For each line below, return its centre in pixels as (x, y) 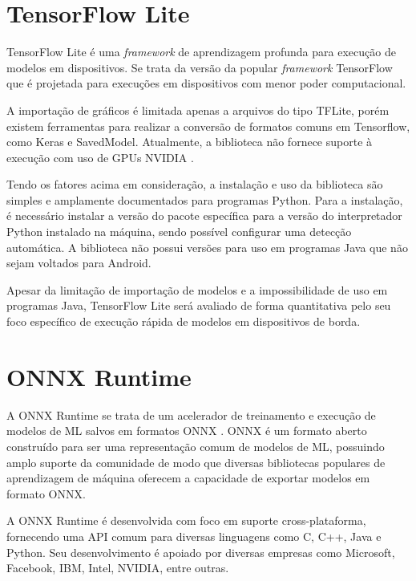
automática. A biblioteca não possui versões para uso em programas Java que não (207, 247)
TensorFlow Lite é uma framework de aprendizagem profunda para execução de (201, 52)
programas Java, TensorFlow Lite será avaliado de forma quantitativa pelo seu (199, 305)
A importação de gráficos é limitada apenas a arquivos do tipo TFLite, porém (198, 110)
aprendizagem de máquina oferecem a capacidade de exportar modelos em (188, 478)
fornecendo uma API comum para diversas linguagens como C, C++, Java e (194, 536)
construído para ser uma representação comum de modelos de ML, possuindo (196, 446)
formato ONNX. (46, 493)
